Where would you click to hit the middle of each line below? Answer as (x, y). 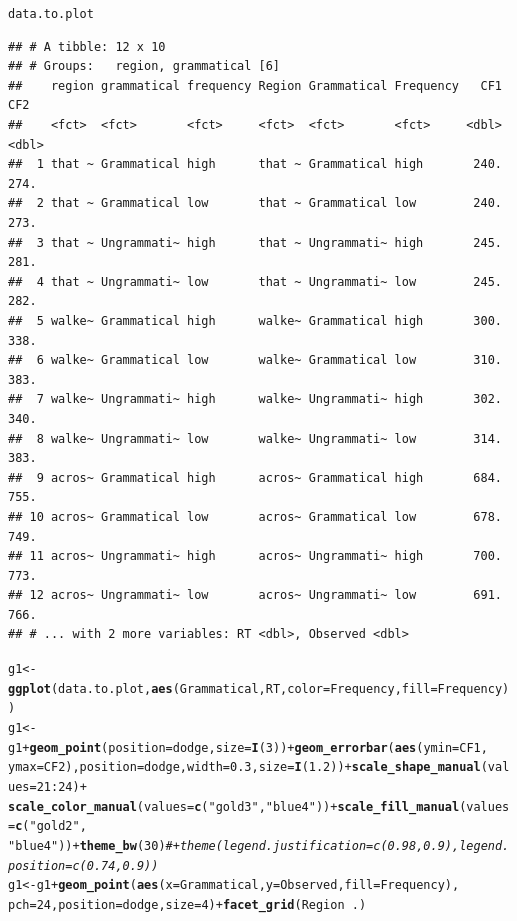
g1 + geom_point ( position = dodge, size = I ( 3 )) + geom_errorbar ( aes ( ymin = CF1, (248, 747)
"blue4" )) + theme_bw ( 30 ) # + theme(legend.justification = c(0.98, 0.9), (234, 845)
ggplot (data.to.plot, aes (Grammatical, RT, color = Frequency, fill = (223, 688)
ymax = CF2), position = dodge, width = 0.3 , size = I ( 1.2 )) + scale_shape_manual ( (248, 767)
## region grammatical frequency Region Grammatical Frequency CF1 (255, 85)
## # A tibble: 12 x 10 (87, 46)
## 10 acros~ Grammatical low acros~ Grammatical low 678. (255, 516)
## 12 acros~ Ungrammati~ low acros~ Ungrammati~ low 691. (255, 595)
